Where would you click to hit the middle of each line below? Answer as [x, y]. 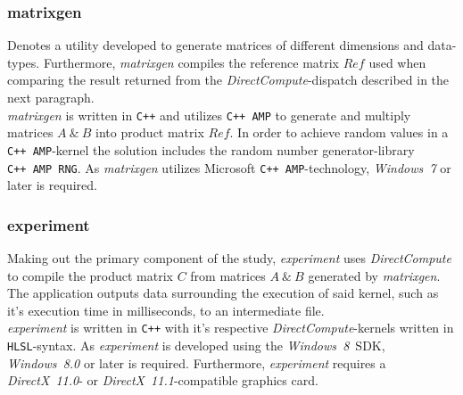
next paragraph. [51, 97]
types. [24, 62]
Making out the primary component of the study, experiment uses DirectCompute [229, 257]
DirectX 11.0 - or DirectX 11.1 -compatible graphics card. [163, 380]
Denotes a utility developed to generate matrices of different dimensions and [215, 45]
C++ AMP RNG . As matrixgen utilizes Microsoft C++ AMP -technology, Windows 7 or [229, 167]
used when [397, 62]
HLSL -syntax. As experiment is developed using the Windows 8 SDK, [196, 345]
